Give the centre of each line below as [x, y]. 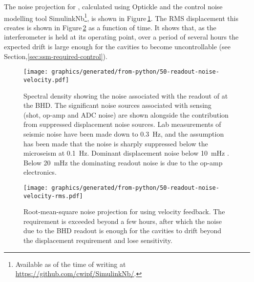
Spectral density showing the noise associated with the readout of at [126, 95]
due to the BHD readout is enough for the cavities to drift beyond [123, 231]
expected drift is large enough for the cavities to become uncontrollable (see [117, 47]
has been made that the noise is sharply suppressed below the [116, 143]
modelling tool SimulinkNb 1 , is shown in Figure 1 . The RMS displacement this [121, 17]
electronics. [40, 172]
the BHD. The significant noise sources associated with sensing [117, 105]
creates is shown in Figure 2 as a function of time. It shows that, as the [110, 27]
